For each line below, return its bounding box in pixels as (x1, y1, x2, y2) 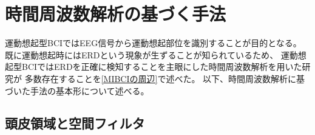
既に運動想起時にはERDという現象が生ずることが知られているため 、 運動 (5, 48, 298, 61)
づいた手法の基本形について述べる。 (5, 84, 149, 97)
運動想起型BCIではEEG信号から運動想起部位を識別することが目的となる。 (5, 36, 302, 49)
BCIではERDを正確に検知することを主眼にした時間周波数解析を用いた (21, 60, 302, 73)
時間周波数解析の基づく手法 (5, 1, 226, 26)
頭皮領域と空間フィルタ (5, 114, 145, 133)
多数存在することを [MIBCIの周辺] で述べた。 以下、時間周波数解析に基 (24, 72, 305, 85)
